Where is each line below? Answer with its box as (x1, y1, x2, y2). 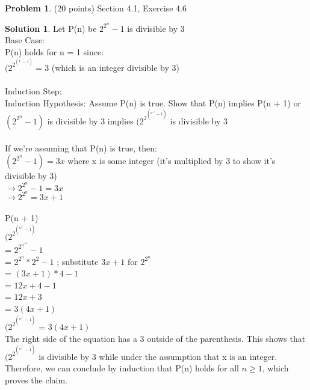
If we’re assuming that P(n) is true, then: (5, 141, 157, 154)
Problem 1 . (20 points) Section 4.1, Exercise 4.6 (5, 2, 187, 14)
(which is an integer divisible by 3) (51, 61, 179, 73)
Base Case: (5, 34, 45, 46)
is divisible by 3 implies (47, 114, 134, 127)
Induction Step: (5, 85, 62, 97)
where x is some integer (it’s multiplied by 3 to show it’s (67, 154, 276, 167)
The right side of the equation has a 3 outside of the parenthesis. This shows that (5, 332, 306, 344)
